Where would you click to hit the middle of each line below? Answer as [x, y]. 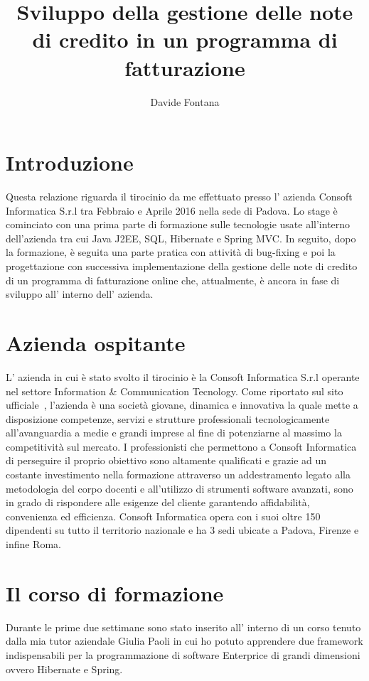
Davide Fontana [185, 101]
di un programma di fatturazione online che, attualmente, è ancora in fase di [173, 280]
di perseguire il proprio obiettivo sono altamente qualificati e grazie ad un [166, 460]
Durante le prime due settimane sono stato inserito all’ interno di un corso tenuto [183, 627]
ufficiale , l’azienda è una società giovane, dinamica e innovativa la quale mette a [182, 405]
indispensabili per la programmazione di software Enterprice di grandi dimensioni [183, 654]
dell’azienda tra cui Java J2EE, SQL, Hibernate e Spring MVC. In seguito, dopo [181, 238]
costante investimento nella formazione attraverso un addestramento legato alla [178, 474]
